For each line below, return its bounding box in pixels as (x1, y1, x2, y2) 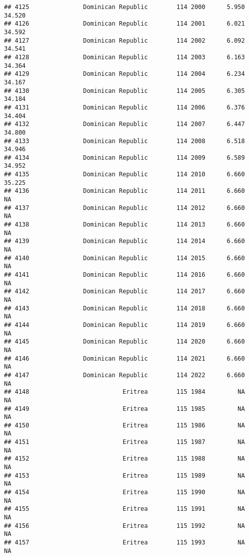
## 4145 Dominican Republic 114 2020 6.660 (4, 338, 245, 346)
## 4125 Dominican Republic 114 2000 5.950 (4, 4, 245, 11)
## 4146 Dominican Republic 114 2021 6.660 (4, 355, 245, 362)
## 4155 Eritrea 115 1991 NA (4, 505, 245, 513)
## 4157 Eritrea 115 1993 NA (4, 539, 245, 546)
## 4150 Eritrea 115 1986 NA (4, 421, 245, 429)
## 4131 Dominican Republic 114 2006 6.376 (4, 103, 245, 111)
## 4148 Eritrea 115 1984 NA (4, 388, 245, 396)
